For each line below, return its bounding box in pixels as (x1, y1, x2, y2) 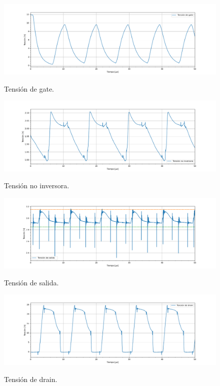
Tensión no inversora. (4, 180, 69, 191)
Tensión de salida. (4, 277, 59, 287)
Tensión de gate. (4, 83, 54, 94)
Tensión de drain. (4, 373, 57, 384)
